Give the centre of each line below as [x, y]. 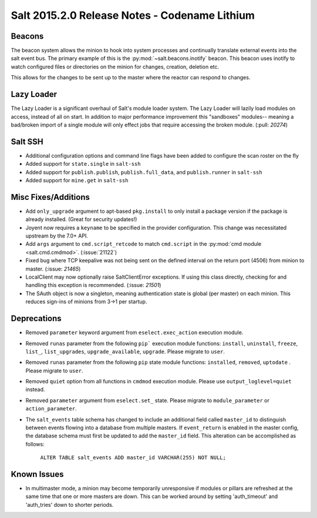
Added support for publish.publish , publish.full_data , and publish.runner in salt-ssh [144, 172]
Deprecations [36, 318]
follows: [35, 444]
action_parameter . [51, 409]
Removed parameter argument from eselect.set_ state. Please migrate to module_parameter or [147, 400]
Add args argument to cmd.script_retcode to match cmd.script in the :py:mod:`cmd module [144, 244]
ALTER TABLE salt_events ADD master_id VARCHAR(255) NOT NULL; [133, 458]
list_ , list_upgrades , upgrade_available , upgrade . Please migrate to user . [125, 351]
